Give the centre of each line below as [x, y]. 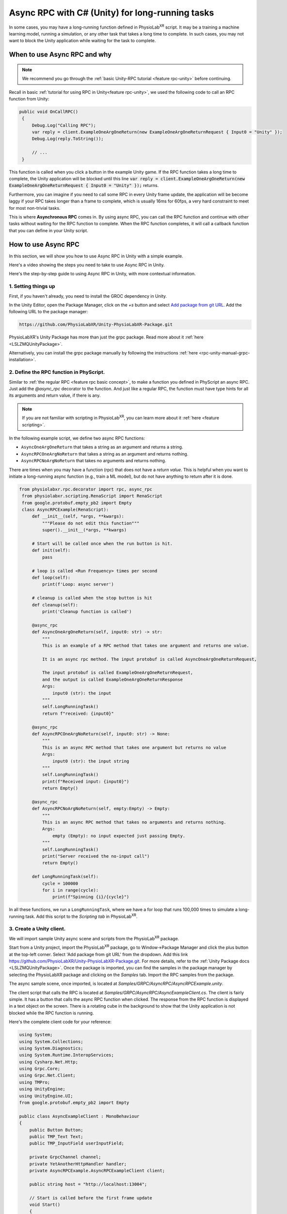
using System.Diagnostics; [51, 1048]
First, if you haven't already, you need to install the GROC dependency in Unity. [88, 296]
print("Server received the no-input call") [96, 856]
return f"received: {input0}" [78, 713]
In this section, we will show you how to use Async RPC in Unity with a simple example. [96, 256]
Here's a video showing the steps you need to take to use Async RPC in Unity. [87, 265]
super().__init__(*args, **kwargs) [84, 530]
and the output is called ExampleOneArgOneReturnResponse [112, 679]
